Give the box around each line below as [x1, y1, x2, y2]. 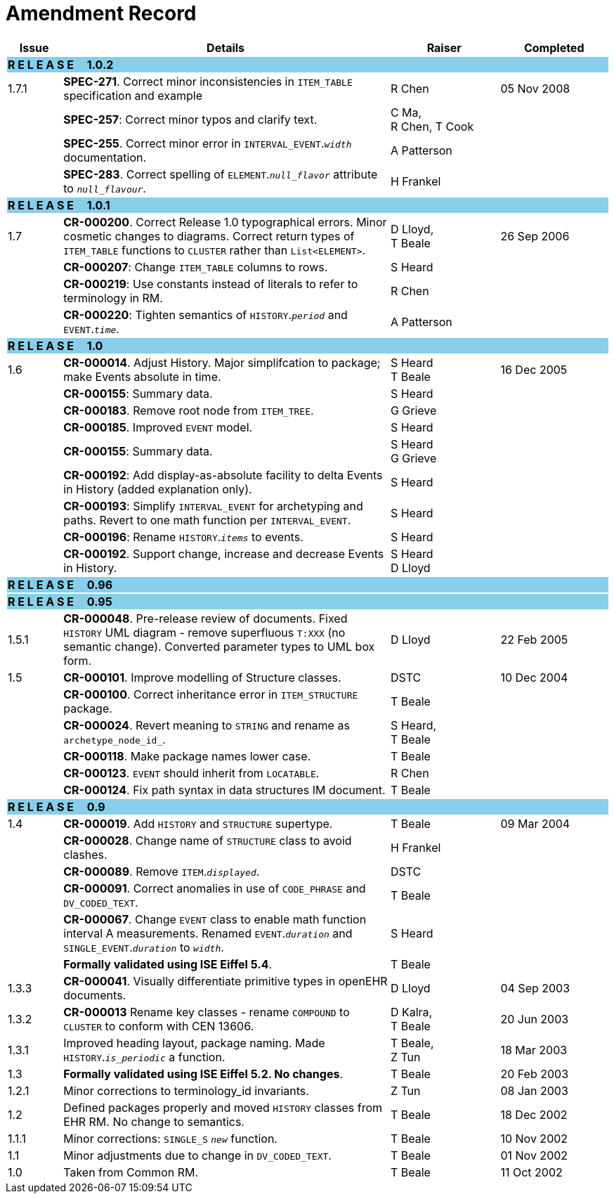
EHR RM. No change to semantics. [63, 1114, 244, 1129]
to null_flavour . [63, 181, 146, 195]
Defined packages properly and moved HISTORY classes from [63, 1100, 383, 1115]
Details [207, 40, 245, 55]
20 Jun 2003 [500, 1011, 569, 1026]
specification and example [63, 88, 203, 103]
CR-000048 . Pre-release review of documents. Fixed [63, 611, 348, 626]
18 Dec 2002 [500, 1107, 568, 1122]
